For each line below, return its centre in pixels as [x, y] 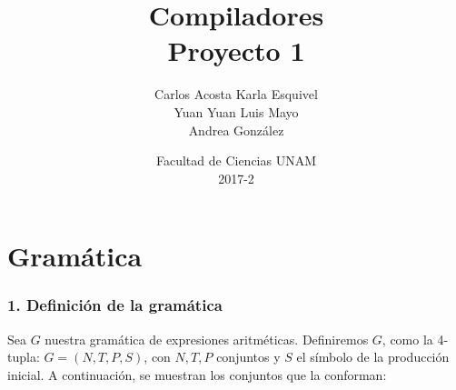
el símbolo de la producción [373, 357]
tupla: [24, 357]
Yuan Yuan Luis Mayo [236, 111]
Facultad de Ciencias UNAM [236, 160]
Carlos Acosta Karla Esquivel [236, 94]
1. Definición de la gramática [115, 305]
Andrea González [236, 130]
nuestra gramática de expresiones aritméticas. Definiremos [207, 339]
